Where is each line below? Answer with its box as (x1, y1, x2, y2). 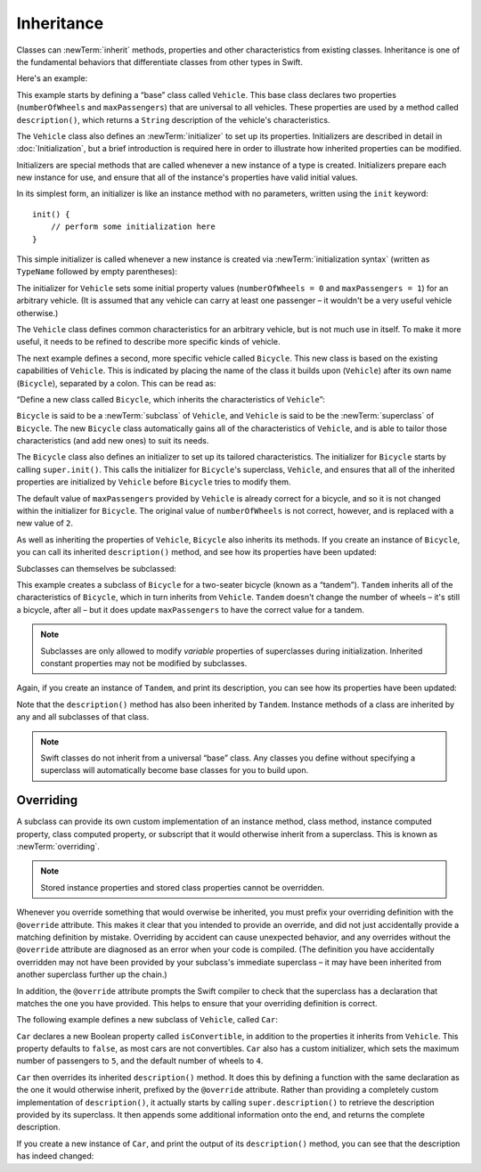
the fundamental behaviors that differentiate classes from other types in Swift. (16, 56, 303, 67)
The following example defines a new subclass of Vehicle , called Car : (16, 1014, 278, 1025)
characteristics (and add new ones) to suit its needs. (16, 435, 209, 446)
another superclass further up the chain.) (16, 969, 168, 980)
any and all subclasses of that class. (16, 712, 150, 722)
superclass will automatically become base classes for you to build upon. (40, 765, 309, 776)
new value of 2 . (16, 517, 74, 529)
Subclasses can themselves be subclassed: (16, 563, 177, 574)
